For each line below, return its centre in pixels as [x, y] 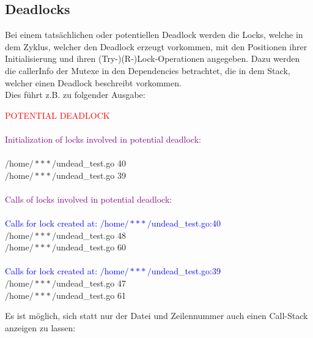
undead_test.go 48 [91, 235]
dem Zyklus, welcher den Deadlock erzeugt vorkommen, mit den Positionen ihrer [156, 46]
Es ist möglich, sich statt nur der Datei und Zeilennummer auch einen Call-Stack [156, 316]
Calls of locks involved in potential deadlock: [89, 199]
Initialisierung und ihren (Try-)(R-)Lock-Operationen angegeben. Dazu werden [153, 58]
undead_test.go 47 [91, 283]
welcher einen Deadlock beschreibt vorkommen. [93, 82]
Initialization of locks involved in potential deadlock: [103, 139]
